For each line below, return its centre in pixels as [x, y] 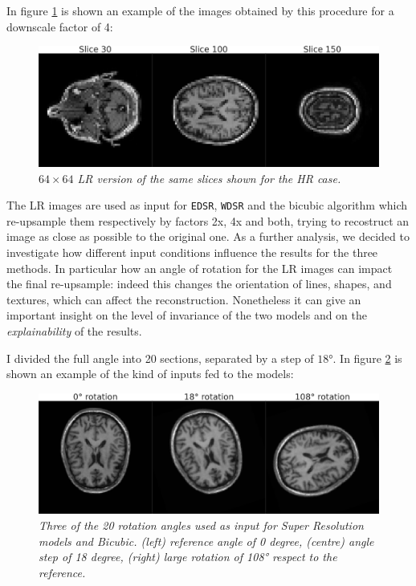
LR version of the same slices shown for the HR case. [209, 178]
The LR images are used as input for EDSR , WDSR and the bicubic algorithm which [207, 205]
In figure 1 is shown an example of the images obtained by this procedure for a [200, 10]
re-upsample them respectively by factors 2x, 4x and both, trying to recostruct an [208, 220]
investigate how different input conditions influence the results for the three [192, 252]
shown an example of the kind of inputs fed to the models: [150, 374]
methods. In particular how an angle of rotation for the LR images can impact [200, 268]
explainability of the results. [74, 330]
